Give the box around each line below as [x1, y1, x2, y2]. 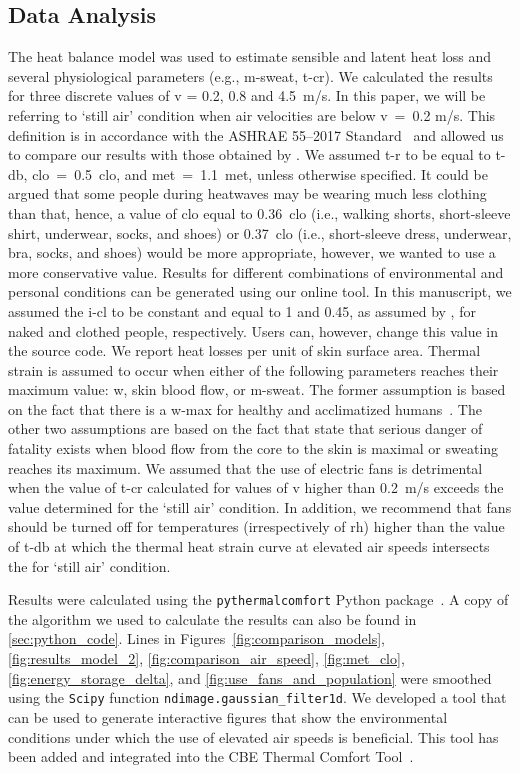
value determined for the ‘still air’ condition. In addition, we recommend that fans [8, 496, 512, 517]
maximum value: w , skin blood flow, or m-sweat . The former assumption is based [8, 379, 506, 400]
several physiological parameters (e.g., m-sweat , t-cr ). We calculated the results [8, 65, 493, 86]
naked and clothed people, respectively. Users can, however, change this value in [8, 320, 499, 341]
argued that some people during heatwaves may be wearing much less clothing [8, 183, 487, 204]
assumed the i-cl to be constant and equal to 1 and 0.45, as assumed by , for [8, 300, 476, 321]
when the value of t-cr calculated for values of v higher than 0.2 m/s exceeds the [8, 477, 504, 498]
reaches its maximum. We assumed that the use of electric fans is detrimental [8, 457, 483, 478]
